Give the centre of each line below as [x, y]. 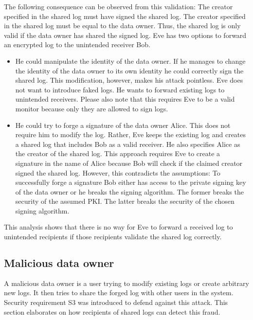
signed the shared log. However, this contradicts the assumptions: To [118, 172]
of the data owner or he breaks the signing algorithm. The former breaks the [129, 191]
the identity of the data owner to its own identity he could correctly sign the [129, 70]
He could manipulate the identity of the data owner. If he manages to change [130, 61]
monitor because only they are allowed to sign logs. [92, 108]
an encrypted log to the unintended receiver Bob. [77, 44]
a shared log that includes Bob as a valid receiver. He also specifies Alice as [128, 144]
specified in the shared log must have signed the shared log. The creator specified [125, 16]
